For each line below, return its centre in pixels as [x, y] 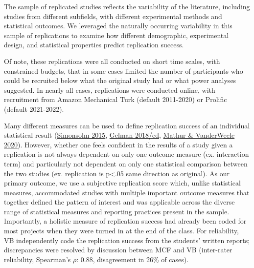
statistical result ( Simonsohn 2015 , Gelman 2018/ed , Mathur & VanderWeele [119, 135]
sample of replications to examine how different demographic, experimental [116, 35]
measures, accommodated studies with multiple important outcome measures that [127, 192]
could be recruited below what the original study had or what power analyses [120, 80]
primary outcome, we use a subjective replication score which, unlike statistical [122, 183]
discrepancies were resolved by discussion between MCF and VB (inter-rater [118, 250]
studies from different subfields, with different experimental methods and [113, 16]
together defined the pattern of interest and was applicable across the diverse [119, 202]
